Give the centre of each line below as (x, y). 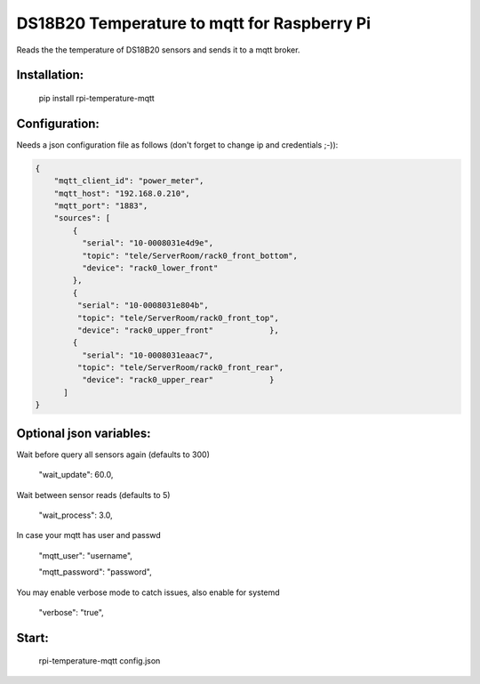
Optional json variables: (84, 433)
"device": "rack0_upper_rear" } (178, 380)
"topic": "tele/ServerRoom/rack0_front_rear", (180, 368)
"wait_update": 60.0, (76, 475)
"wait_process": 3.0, (76, 515)
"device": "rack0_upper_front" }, (178, 330)
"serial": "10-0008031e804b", (143, 306)
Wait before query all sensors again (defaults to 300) (113, 455)
